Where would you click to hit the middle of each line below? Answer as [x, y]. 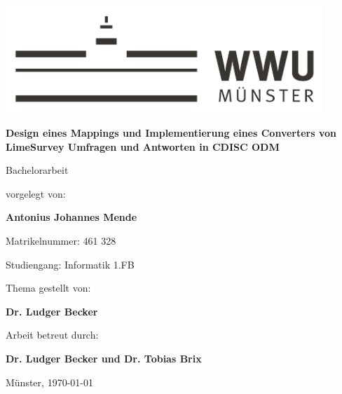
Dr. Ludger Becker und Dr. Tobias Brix [104, 358]
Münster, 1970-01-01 [49, 382]
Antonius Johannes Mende [71, 217]
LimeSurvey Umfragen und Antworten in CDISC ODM [143, 146]
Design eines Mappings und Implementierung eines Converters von [171, 133]
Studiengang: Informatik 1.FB [70, 264]
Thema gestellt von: [48, 288]
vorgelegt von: [36, 193]
